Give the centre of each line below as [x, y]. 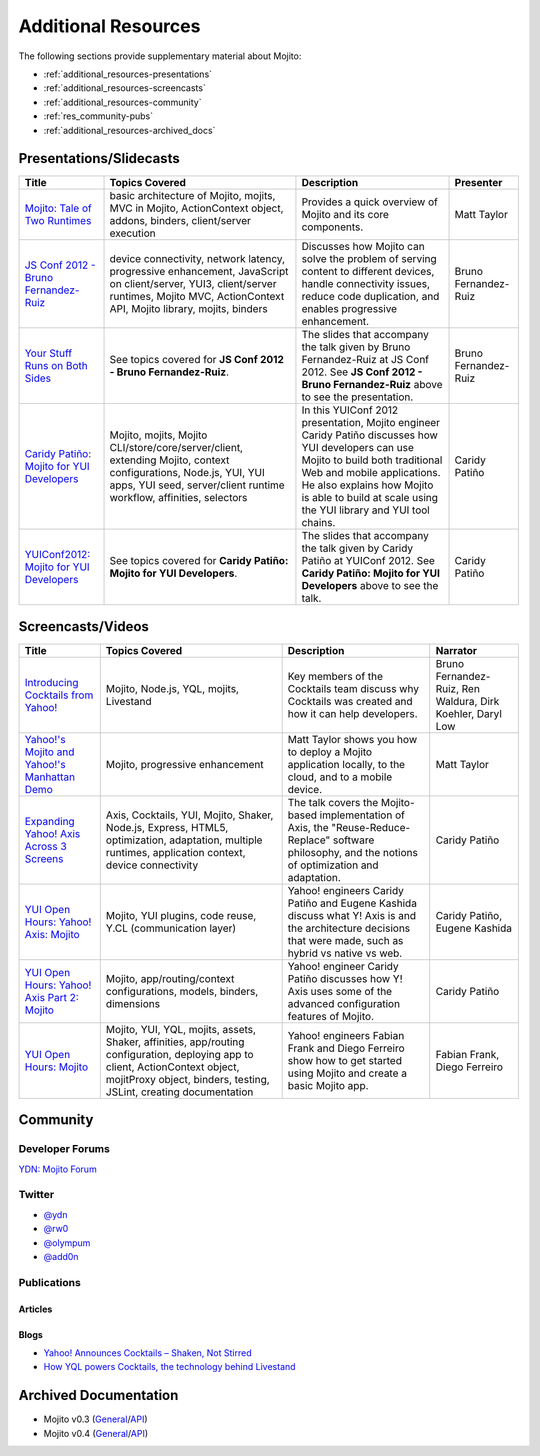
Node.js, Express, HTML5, [167, 827]
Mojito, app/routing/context [170, 978]
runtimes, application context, [175, 852]
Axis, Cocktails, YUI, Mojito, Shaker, [189, 815]
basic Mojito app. [328, 1085]
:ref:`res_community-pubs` [98, 116]
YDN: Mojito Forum [57, 1169]
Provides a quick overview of [370, 202]
